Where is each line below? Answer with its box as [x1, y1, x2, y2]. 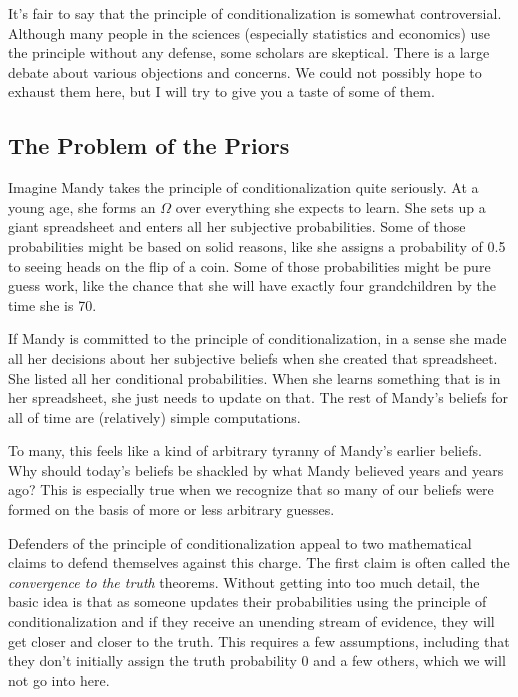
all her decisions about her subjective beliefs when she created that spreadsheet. [8, 347, 498, 368]
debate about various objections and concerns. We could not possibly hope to [8, 61, 482, 82]
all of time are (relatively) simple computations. [8, 406, 301, 427]
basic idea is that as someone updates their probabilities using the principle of [8, 591, 487, 612]
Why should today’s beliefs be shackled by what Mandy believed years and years [8, 459, 504, 480]
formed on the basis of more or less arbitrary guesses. [8, 499, 335, 520]
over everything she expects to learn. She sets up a [175, 196, 486, 217]
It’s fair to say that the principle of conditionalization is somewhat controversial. [8, 3, 502, 23]
